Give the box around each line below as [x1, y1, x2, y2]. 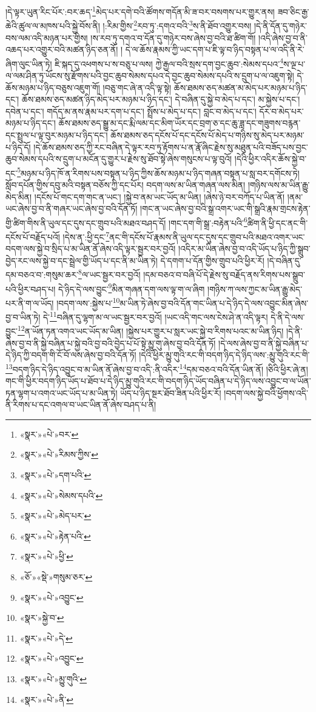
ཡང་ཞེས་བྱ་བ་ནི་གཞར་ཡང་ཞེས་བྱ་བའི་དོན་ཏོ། [5, 202, 138, 215]
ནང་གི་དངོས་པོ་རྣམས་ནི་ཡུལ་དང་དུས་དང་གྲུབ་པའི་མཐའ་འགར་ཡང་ [109, 230, 305, 243]
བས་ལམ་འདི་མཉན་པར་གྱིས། [5, 31, 88, 44]
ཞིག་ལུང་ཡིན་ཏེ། [5, 57, 52, 70]
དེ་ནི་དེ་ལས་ [271, 310, 305, 323]
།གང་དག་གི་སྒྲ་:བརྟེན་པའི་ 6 [169, 214, 247, 229]
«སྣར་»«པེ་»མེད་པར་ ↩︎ [19, 509, 92, 522]
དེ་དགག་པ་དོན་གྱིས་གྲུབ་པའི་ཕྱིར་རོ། [160, 254, 264, 266]
